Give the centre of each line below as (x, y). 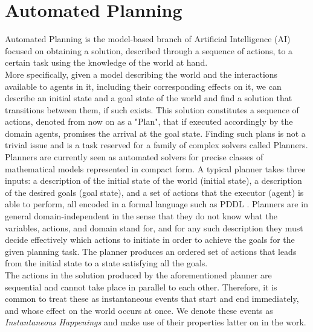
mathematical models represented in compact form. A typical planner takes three (155, 168)
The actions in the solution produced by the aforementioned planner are (138, 275)
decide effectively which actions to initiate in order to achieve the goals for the (150, 240)
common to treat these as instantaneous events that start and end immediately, (152, 299)
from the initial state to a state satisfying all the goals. (106, 263)
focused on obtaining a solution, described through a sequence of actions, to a (149, 50)
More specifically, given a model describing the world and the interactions (141, 74)
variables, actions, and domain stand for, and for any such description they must (154, 227)
